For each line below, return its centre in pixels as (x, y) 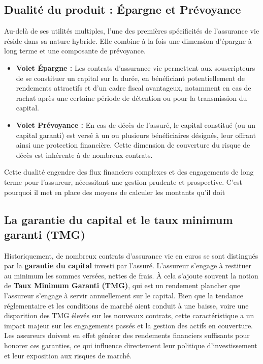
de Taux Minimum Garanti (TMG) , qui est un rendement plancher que (122, 285)
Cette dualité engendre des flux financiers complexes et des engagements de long (129, 172)
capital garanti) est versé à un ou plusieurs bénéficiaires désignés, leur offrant (136, 135)
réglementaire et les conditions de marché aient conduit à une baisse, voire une (126, 305)
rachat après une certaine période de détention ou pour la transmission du (131, 97)
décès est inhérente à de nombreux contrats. (84, 155)
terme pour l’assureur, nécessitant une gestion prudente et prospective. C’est (123, 181)
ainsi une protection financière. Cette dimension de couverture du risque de (133, 145)
